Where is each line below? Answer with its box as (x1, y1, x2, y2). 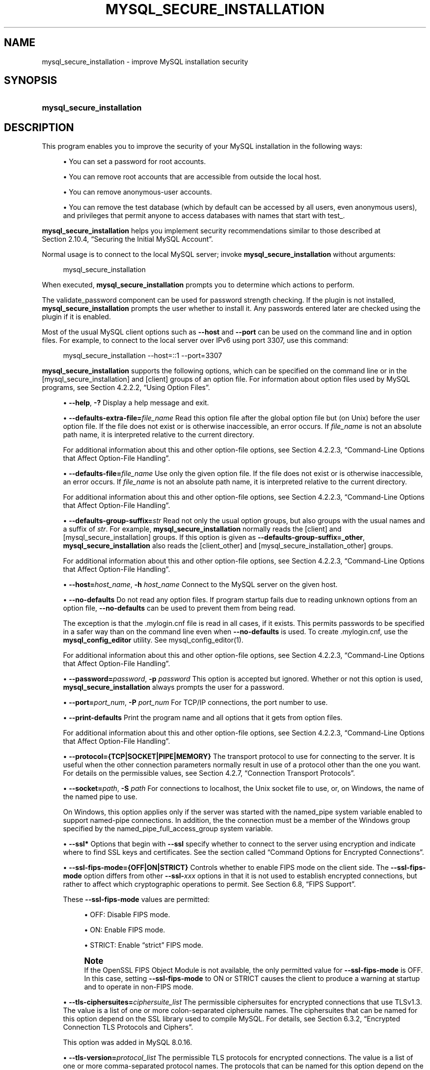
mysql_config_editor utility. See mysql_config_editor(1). (63, 636, 243, 645)
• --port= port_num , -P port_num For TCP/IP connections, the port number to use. (63, 698, 328, 707)
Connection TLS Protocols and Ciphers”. (63, 1023, 193, 1032)
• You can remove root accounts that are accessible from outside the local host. (63, 172, 322, 181)
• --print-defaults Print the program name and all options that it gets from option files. (63, 713, 343, 722)
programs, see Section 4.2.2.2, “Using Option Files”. (42, 383, 210, 392)
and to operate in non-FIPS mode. (84, 983, 193, 991)
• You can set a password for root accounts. (63, 157, 206, 166)
